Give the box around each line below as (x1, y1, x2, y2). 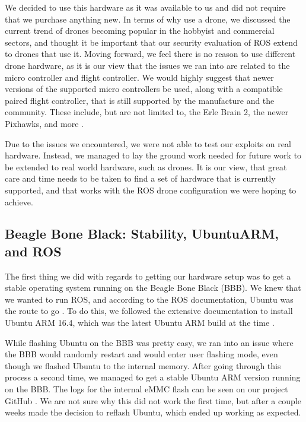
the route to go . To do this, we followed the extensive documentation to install (5, 304, 293, 317)
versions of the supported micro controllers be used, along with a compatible (5, 83, 283, 95)
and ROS (5, 242, 62, 260)
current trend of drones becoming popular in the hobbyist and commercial (5, 24, 275, 37)
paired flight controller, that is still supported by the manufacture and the (5, 94, 275, 106)
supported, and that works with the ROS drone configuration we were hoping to (5, 183, 297, 196)
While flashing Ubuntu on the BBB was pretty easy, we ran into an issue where (5, 336, 294, 348)
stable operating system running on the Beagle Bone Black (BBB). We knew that (5, 281, 301, 294)
